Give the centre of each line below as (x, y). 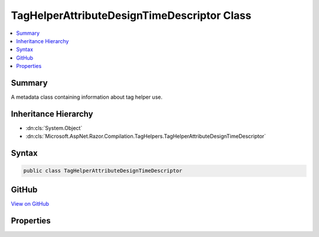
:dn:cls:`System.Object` (54, 128)
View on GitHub (30, 203)
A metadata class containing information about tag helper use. (87, 97)
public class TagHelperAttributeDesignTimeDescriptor (103, 171)
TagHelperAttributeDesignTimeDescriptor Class (131, 15)
